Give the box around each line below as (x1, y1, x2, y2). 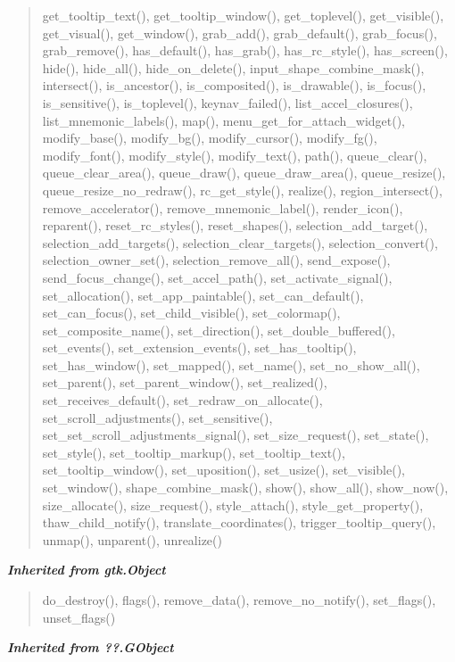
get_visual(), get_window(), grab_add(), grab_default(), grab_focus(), (42, 23, 437, 42)
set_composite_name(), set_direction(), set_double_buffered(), (42, 320, 395, 339)
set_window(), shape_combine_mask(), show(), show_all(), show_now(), (42, 478, 449, 497)
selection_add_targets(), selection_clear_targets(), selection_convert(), (42, 233, 438, 252)
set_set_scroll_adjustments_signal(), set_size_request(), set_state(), (42, 426, 429, 444)
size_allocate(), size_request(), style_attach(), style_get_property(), (42, 495, 424, 514)
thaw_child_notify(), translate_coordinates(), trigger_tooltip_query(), (42, 513, 436, 532)
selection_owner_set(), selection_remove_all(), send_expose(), (42, 251, 391, 269)
